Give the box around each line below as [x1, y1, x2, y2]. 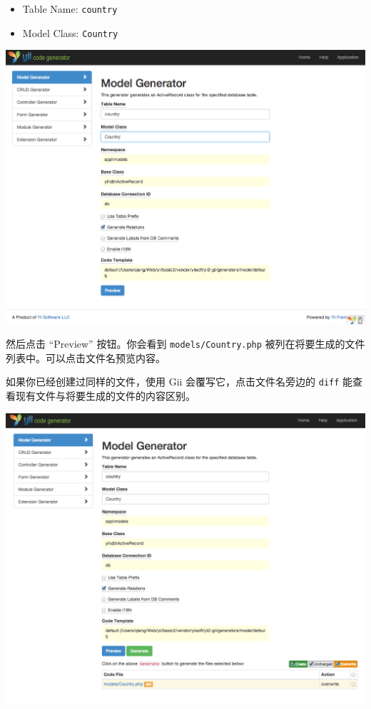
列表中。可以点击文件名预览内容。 [6, 350, 166, 365]
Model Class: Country [22, 25, 118, 40]
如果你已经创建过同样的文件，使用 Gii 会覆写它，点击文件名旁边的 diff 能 [6, 374, 353, 389]
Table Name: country [22, 1, 118, 16]
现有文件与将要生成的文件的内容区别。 [15, 388, 195, 403]
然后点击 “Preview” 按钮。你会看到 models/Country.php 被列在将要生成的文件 [6, 336, 365, 351]
